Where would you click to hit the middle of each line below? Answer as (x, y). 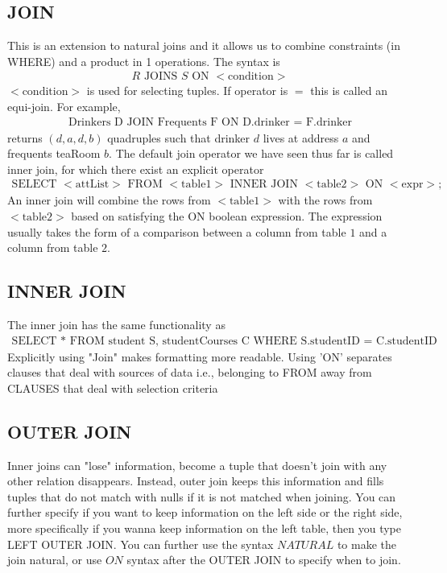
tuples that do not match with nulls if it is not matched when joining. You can (202, 496)
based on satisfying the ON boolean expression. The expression (227, 216)
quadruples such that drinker (179, 137)
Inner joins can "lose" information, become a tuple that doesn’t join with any (197, 465)
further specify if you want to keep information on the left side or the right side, (205, 512)
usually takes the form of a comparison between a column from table (177, 231)
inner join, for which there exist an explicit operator (136, 169)
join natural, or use (55, 560)
